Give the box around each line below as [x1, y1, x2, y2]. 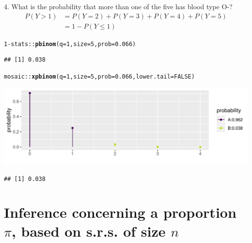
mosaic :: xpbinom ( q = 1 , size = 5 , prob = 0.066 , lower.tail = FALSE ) [4, 73, 195, 80]
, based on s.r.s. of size [11, 221, 166, 241]
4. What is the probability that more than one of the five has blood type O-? [4, 1, 233, 11]
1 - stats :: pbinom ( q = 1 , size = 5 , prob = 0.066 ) [4, 40, 136, 48]
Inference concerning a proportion [4, 202, 236, 222]
